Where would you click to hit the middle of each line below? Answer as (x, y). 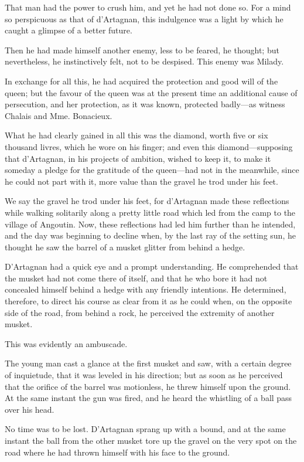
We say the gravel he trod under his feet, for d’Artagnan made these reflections (147, 201)
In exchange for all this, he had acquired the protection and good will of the (141, 81)
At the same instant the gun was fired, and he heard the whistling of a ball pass (148, 398)
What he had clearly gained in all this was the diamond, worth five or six (136, 135)
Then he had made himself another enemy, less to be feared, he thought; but (142, 50)
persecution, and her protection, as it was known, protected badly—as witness (145, 104)
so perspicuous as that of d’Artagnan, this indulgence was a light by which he (144, 18)
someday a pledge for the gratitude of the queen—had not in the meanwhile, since (152, 170)
